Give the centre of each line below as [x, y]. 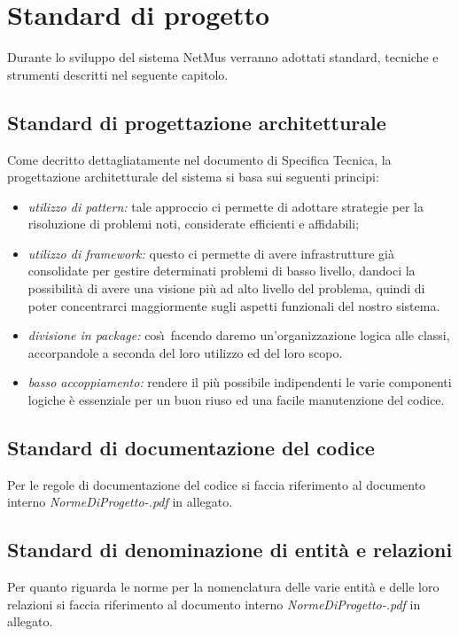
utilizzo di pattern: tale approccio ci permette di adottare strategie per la [226, 206]
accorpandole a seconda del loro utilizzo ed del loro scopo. [185, 352]
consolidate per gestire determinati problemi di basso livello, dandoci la [222, 271]
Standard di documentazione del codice [191, 448]
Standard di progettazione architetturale [197, 122]
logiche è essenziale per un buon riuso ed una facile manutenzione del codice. [236, 400]
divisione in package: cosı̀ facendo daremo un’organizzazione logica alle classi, [239, 335]
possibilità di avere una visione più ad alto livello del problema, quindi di [226, 288]
